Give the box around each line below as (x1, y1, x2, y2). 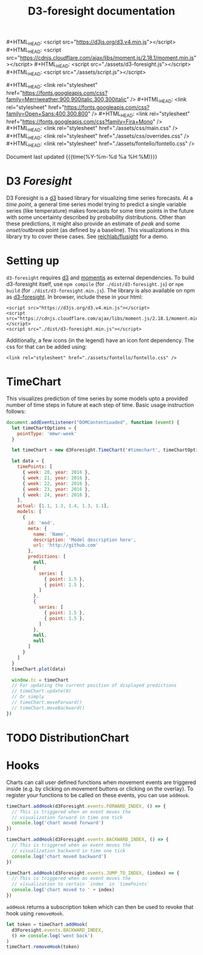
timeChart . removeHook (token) (6, 944, 80, 950)
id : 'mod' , (28, 520, 56, 526)
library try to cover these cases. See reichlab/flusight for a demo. (6, 233, 169, 240)
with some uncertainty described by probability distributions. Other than (6, 213, 186, 221)
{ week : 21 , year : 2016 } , (22, 474, 91, 481)
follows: (6, 407, 26, 415)
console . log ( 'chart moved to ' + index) (11, 887, 115, 893)
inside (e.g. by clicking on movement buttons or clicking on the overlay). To (6, 785, 193, 792)
